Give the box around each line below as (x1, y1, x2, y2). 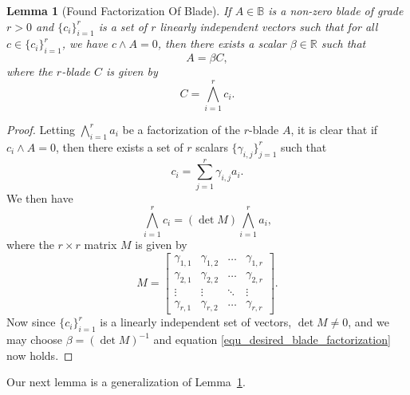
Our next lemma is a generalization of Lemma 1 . (6, 373, 246, 390)
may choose (6, 331, 63, 348)
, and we (348, 314, 389, 330)
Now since (6, 314, 56, 330)
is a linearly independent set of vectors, (100, 314, 292, 330)
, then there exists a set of (55, 138, 183, 155)
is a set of (98, 18, 148, 34)
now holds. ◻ (6, 346, 73, 363)
